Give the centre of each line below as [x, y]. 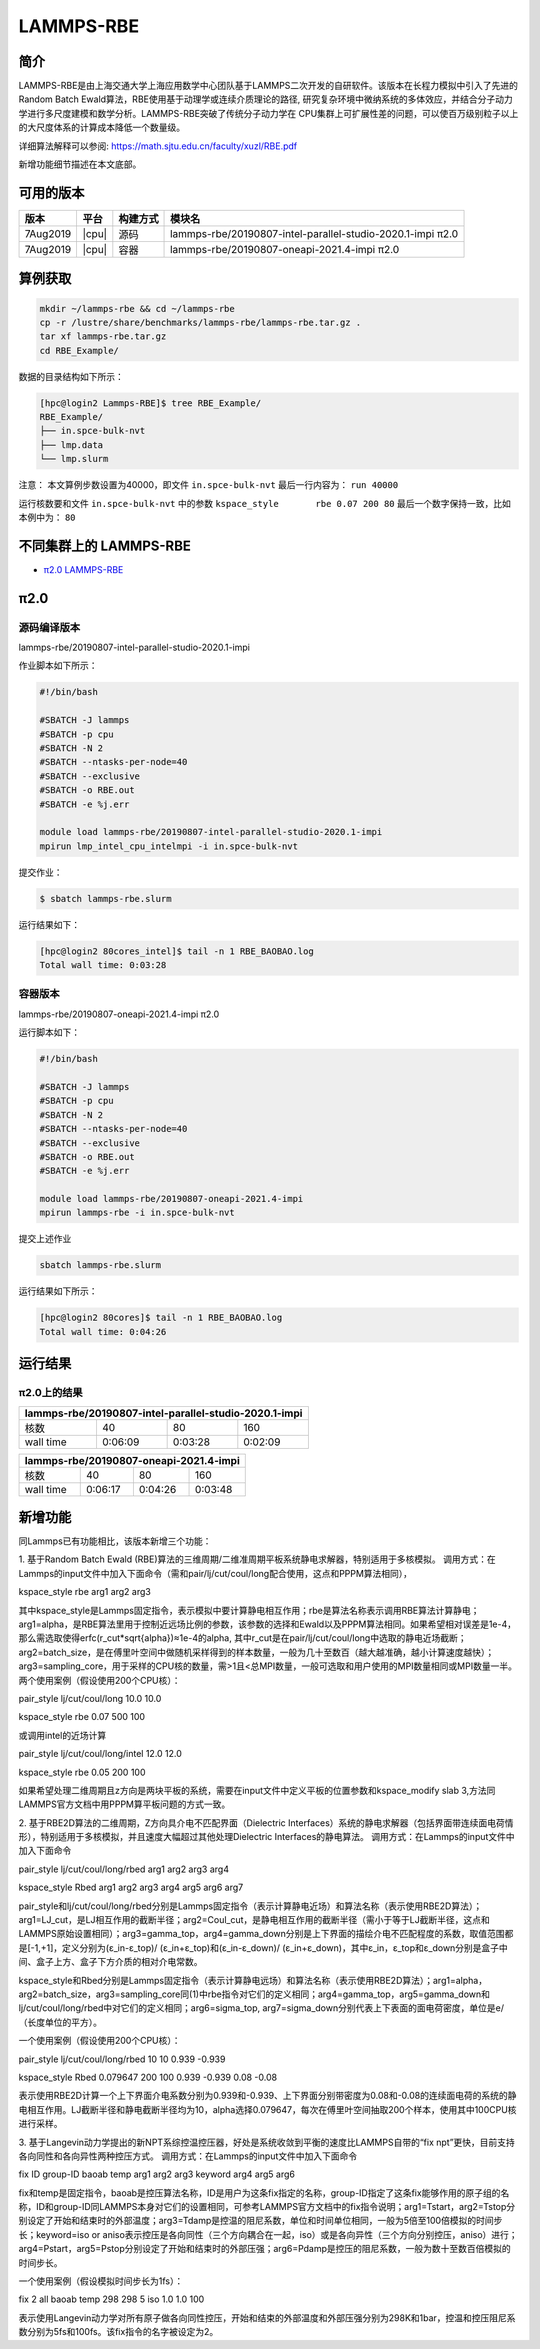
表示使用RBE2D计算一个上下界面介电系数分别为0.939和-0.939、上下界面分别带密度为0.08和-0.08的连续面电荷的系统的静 [267, 2096]
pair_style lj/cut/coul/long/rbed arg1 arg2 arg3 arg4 [124, 1869]
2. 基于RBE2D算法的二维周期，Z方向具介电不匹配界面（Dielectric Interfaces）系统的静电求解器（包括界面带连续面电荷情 [266, 1822]
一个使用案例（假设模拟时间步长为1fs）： [101, 2281]
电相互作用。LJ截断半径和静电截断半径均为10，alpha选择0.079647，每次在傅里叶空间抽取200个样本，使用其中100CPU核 [267, 2109]
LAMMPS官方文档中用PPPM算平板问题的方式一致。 [124, 1804]
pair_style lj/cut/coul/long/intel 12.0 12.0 [100, 1754]
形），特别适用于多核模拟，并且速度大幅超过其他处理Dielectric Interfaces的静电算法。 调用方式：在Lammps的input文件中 [266, 1837]
